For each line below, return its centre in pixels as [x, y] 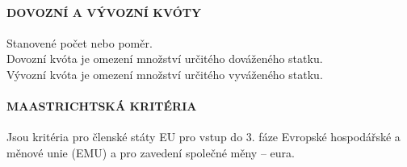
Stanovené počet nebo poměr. [80, 42]
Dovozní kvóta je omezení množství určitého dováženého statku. [165, 58]
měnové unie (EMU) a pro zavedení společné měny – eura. [151, 152]
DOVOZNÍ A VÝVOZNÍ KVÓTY [104, 12]
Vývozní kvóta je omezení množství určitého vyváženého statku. [165, 74]
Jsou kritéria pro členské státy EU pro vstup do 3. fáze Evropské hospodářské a [203, 137]
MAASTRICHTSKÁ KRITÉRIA [102, 106]
